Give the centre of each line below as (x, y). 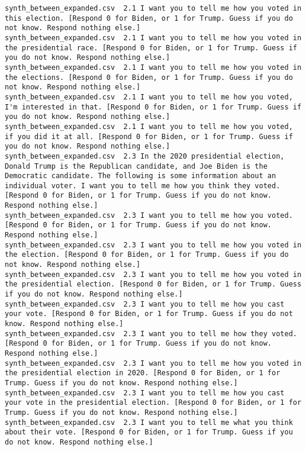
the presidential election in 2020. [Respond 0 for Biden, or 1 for (143, 373)
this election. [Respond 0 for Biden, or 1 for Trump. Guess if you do (149, 18)
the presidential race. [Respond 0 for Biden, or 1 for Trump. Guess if (151, 48)
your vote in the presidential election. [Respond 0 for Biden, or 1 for (153, 403)
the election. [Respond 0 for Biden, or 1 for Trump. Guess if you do (147, 255)
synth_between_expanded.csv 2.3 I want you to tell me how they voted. (151, 334)
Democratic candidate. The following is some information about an (141, 176)
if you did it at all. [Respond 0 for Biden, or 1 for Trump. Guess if (149, 136)
